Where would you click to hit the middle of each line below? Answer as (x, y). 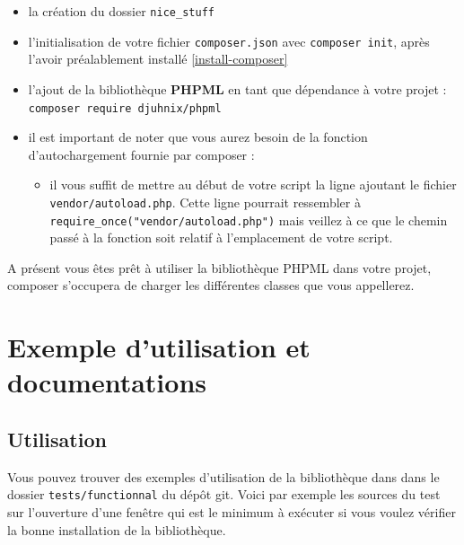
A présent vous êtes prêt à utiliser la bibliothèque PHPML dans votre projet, (219, 267)
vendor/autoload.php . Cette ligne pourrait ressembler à (205, 202)
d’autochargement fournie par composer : (141, 154)
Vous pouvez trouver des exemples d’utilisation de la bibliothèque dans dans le (223, 476)
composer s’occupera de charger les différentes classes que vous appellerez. (211, 285)
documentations (107, 382)
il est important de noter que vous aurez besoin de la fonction (198, 137)
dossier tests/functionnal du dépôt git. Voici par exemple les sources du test (224, 494)
